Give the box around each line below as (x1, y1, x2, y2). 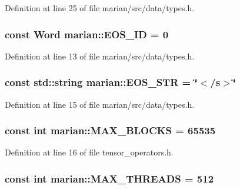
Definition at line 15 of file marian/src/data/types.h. (5, 98, 195, 110)
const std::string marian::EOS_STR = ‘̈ (5, 75, 198, 89)
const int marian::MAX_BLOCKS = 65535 (5, 123, 216, 138)
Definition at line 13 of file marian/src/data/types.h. (5, 49, 195, 62)
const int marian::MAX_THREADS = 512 (5, 171, 214, 185)
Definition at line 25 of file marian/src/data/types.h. (5, 2, 195, 14)
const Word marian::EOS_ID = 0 (5, 26, 169, 41)
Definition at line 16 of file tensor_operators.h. (5, 146, 174, 158)
